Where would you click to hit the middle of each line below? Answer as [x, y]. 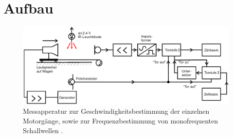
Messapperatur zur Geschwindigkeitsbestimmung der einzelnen [116, 111]
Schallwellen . [43, 130]
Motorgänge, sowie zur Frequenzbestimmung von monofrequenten [121, 120]
